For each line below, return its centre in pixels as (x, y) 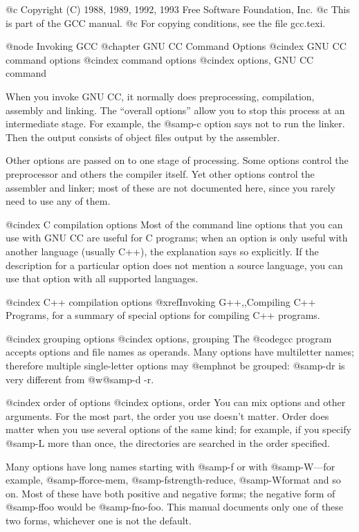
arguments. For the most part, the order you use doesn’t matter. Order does (167, 415)
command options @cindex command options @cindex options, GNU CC (160, 59)
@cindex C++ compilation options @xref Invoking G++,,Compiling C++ (161, 301)
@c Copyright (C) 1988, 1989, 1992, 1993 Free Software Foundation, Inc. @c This (178, 9)
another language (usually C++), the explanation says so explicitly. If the (162, 251)
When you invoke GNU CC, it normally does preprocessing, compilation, (160, 96)
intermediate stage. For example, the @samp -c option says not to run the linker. (175, 123)
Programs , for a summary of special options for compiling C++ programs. (163, 315)
